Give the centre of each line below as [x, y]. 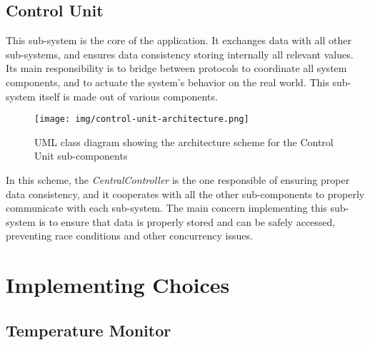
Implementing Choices [118, 285]
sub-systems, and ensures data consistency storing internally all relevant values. [180, 54]
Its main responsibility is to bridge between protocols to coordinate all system [176, 68]
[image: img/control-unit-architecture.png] [142, 119]
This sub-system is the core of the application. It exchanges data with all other [179, 40]
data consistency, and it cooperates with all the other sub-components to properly [185, 194]
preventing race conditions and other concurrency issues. [129, 236]
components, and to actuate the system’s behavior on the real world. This [167, 82]
